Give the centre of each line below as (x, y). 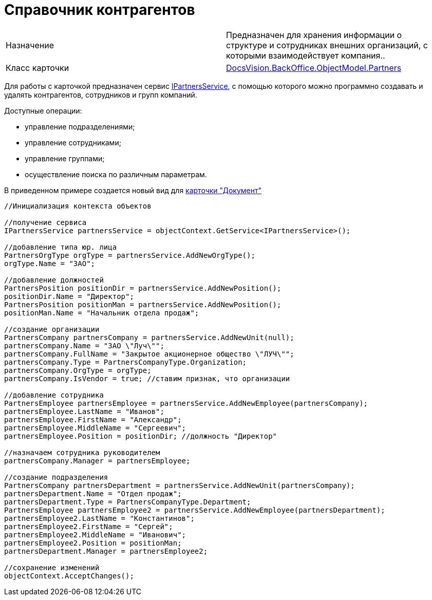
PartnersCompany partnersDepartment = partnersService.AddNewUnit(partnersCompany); (180, 485)
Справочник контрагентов (100, 10)
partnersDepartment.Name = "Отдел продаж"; (93, 493)
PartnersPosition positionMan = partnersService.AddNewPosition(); (143, 304)
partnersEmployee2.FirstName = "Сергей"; (89, 526)
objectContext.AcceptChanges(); (69, 576)
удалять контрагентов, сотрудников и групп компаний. (101, 95)
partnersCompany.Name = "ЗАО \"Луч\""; (84, 345)
